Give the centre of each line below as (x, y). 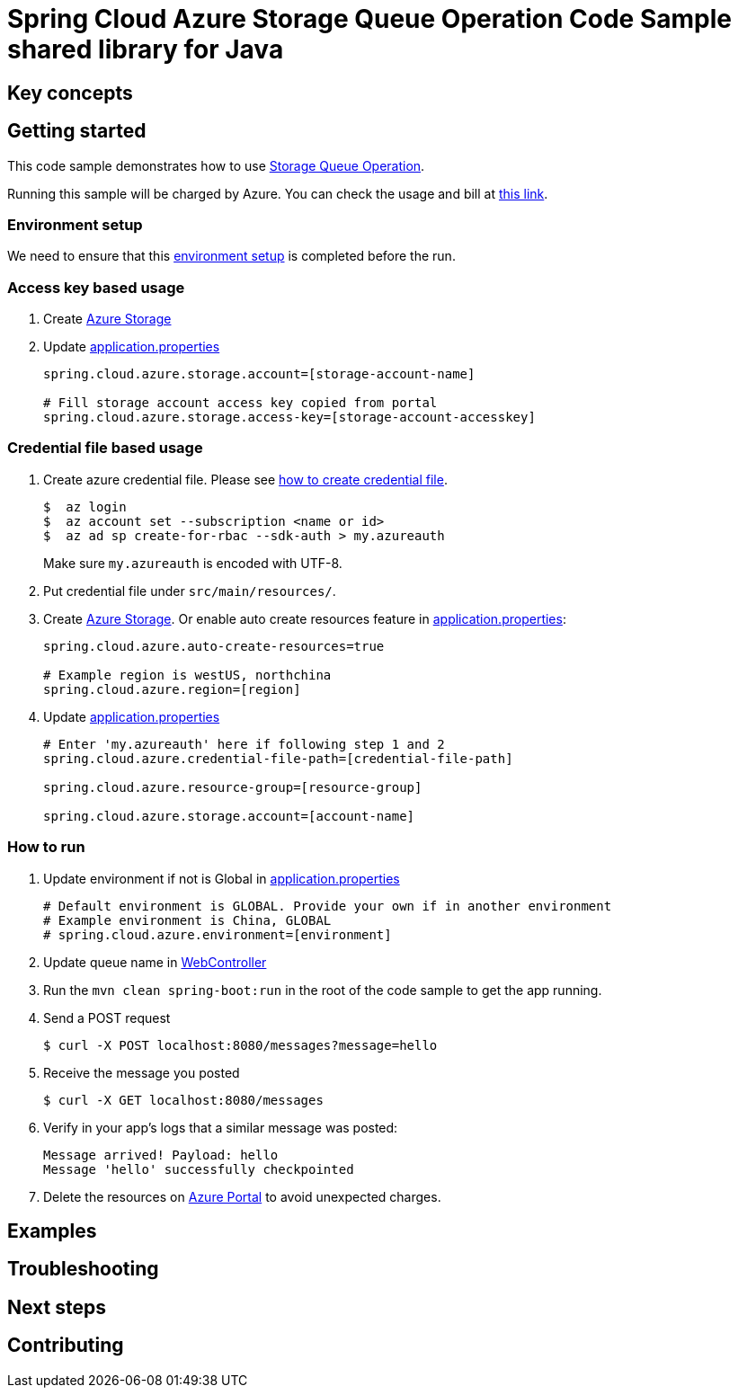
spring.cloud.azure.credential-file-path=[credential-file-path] (278, 758)
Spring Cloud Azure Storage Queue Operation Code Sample (369, 19)
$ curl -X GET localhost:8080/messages (183, 1100)
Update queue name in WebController (155, 962)
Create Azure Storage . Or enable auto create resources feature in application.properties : (305, 618)
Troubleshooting (83, 1269)
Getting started (77, 131)
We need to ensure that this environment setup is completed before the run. (231, 256)
